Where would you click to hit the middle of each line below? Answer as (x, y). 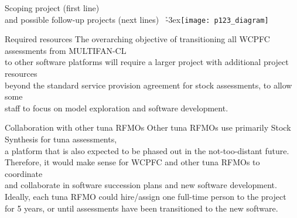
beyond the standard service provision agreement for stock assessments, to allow (148, 85)
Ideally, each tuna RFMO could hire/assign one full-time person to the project (146, 196)
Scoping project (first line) (52, 8)
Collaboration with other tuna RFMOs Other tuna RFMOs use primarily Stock (148, 127)
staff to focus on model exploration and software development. (117, 108)
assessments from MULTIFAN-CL (66, 50)
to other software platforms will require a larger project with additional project (147, 62)
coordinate (24, 173)
